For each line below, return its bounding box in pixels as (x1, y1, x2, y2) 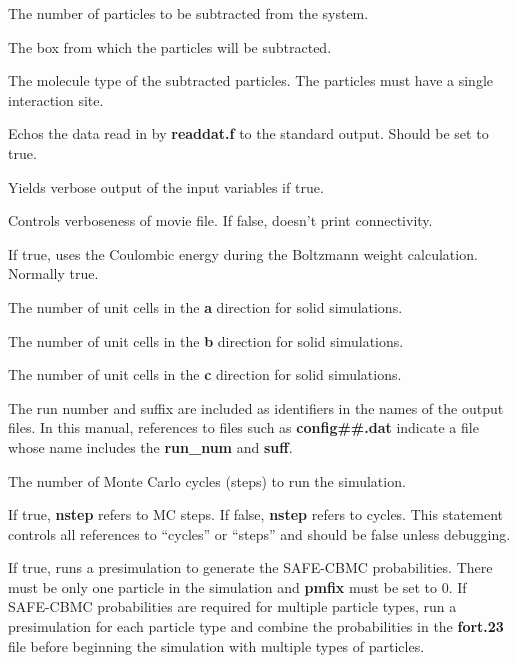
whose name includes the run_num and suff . (8, 436, 293, 457)
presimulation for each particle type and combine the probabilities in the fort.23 (8, 616, 504, 637)
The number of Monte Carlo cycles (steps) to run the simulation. (8, 470, 406, 491)
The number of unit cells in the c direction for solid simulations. (8, 364, 402, 385)
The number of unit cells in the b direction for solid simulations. (8, 330, 404, 351)
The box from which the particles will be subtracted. (8, 36, 332, 57)
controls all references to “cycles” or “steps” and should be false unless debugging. (8, 523, 511, 544)
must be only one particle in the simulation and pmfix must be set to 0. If (8, 576, 467, 597)
